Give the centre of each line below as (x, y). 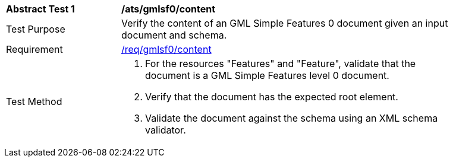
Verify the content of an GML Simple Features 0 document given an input (285, 23)
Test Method (34, 101)
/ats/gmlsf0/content (169, 9)
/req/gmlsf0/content (166, 49)
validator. (166, 130)
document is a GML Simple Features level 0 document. (267, 75)
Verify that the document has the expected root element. (272, 97)
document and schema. (174, 35)
